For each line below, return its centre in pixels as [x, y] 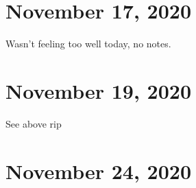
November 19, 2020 [98, 90]
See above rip [34, 123]
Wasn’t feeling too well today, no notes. [88, 44]
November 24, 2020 [98, 171]
